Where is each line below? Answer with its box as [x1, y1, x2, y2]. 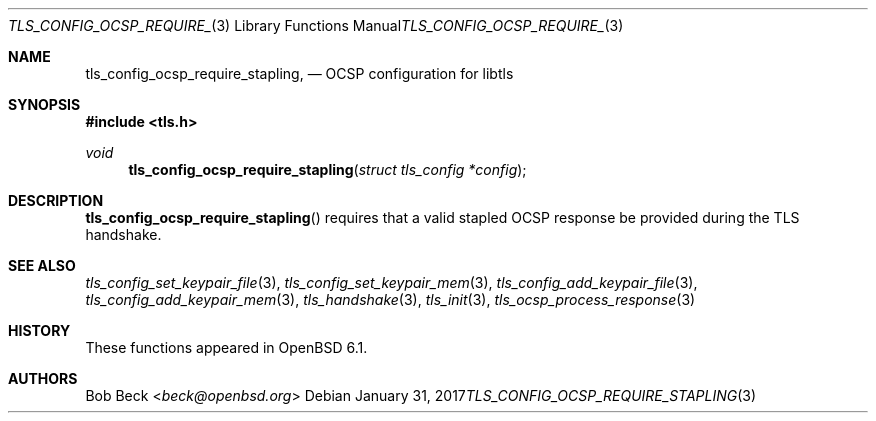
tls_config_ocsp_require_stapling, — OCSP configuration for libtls [85, 65, 514, 82]
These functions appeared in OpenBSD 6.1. [85, 339, 368, 356]
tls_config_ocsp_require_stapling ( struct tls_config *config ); [128, 161, 527, 178]
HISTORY [8, 322, 71, 339]
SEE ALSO [8, 257, 76, 274]
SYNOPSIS [8, 96, 81, 113]
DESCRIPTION [8, 192, 104, 209]
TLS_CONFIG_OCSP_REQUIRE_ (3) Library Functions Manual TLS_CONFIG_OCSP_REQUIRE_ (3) [8, 17, 624, 34]
